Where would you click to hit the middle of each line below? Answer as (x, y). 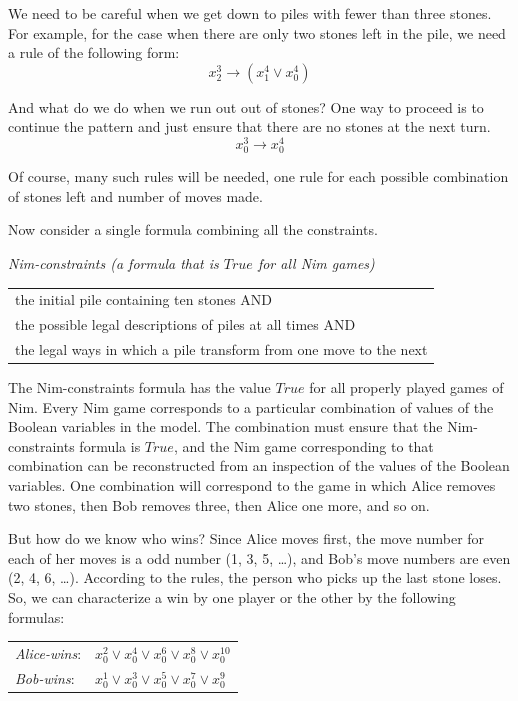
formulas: (36, 616)
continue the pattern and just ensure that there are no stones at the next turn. (249, 126)
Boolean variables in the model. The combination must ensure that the (225, 426)
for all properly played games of (406, 387)
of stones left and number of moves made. (135, 195)
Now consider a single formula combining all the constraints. (193, 229)
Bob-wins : (45, 677)
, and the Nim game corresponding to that (303, 445)
